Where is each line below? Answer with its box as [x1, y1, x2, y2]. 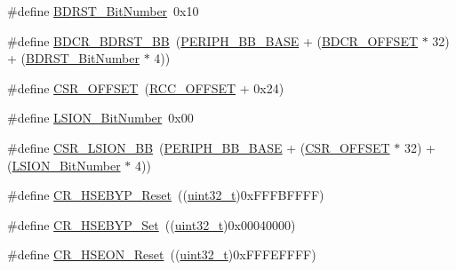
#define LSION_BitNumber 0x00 [7, 108, 194, 127]
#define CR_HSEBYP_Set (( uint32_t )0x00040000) [7, 215, 296, 234]
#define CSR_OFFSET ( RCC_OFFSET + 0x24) [7, 78, 284, 97]
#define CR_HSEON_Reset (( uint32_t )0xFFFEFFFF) [7, 245, 316, 264]
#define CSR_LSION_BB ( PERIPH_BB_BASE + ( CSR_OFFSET [7, 138, 390, 156]
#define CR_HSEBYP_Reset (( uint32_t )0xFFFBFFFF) [7, 186, 324, 204]
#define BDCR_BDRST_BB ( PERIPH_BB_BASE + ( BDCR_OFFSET [7, 31, 419, 50]
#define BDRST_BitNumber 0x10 [7, 2, 199, 20]
